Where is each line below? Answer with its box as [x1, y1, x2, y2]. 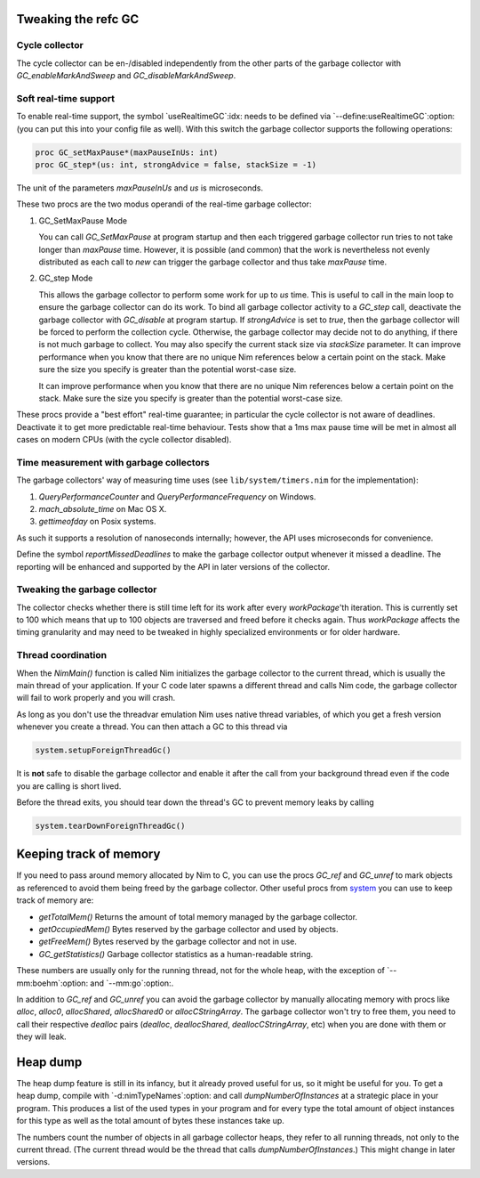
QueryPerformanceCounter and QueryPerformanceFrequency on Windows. [38, 491, 316, 502]
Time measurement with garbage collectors [16, 456, 211, 468]
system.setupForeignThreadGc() [35, 745, 172, 756]
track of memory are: [16, 895, 94, 906]
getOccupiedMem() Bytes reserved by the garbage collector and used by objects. [38, 923, 339, 934]
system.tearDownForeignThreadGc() [35, 820, 186, 831]
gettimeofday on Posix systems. [38, 516, 156, 527]
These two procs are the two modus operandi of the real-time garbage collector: [16, 199, 312, 209]
